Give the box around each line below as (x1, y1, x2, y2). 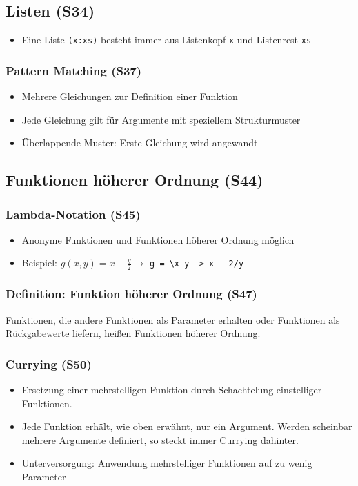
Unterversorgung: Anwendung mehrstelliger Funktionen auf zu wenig (21, 456, 312, 470)
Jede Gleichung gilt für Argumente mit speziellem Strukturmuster (21, 112, 301, 126)
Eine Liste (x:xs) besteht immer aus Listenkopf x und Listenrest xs (21, 32, 312, 47)
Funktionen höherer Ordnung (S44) (6, 169, 263, 191)
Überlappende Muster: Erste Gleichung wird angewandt (21, 135, 258, 150)
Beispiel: (21, 255, 58, 270)
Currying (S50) (6, 355, 92, 372)
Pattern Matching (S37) (6, 61, 142, 79)
